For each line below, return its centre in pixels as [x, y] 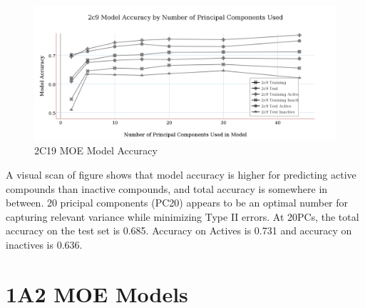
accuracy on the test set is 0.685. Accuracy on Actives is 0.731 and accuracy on [179, 230]
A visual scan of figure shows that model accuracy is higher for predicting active [181, 174]
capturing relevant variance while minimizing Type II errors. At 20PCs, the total [182, 216]
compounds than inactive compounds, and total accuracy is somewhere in [167, 188]
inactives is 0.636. [44, 244]
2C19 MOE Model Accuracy [96, 150]
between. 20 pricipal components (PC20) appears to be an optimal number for [177, 203]
